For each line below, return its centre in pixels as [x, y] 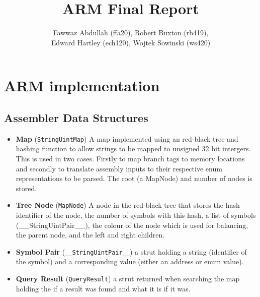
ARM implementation [82, 85]
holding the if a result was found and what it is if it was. [103, 288]
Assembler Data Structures [76, 117]
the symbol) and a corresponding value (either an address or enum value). [130, 261]
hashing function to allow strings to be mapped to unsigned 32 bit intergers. [133, 148]
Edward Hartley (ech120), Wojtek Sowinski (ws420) [131, 42]
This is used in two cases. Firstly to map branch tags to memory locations [130, 158]
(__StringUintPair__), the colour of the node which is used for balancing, [132, 225]
